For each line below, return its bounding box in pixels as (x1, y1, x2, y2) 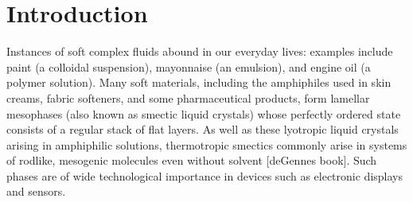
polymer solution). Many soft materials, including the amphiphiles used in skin (6, 74, 392, 91)
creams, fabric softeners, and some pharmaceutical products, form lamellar (6, 89, 370, 106)
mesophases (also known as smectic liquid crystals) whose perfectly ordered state (6, 105, 401, 122)
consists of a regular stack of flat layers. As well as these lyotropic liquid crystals (6, 121, 399, 138)
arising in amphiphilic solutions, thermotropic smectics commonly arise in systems (6, 136, 407, 153)
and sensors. (6, 183, 66, 200)
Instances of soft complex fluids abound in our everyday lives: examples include (6, 43, 393, 60)
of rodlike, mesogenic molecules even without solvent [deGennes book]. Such (6, 152, 377, 169)
